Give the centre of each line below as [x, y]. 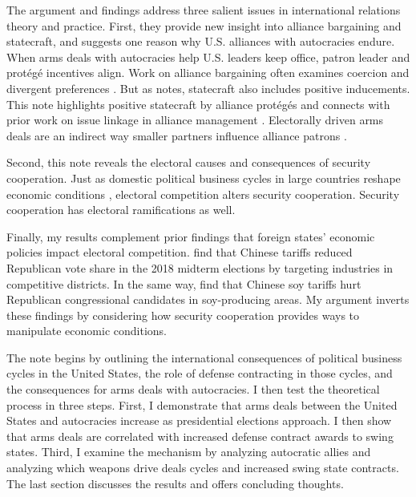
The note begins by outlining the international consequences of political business [204, 357]
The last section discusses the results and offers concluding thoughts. [175, 483]
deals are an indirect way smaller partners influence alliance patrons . [177, 135]
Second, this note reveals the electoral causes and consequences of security [189, 162]
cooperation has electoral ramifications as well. [121, 210]
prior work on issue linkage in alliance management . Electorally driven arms [195, 120]
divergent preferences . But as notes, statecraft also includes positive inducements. [208, 88]
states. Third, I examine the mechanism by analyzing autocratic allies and [189, 452]
